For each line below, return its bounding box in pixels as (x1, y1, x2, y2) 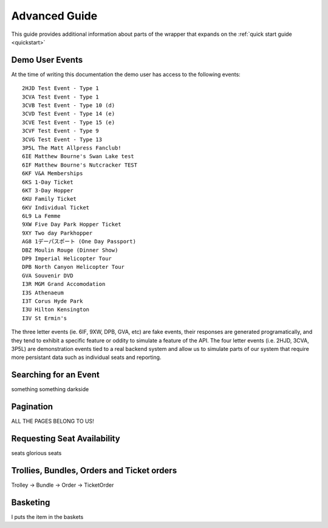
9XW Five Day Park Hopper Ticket (22, 221, 121, 228)
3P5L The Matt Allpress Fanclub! (22, 144, 121, 151)
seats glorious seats (11, 450, 62, 457)
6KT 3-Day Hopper (22, 187, 73, 194)
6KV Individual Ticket (22, 204, 90, 211)
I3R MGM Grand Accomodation (22, 280, 106, 288)
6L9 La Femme (22, 213, 61, 220)
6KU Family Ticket (22, 195, 77, 203)
